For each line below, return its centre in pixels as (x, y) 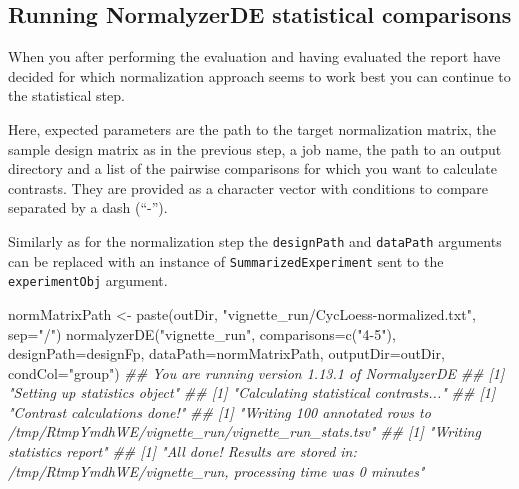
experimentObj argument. (88, 280)
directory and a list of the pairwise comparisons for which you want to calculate (252, 168)
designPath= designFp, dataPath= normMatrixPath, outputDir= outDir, (226, 353)
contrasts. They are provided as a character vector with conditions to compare (248, 187)
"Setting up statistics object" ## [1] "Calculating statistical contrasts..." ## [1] (252, 392)
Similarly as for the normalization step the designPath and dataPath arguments (255, 240)
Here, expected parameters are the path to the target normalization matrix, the (252, 128)
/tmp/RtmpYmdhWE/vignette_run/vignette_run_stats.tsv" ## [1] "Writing (244, 431)
